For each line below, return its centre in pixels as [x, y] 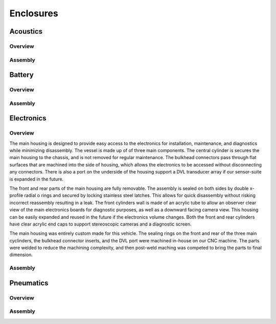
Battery [22, 75]
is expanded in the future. [37, 179]
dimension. [21, 255]
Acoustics [26, 31]
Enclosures [34, 13]
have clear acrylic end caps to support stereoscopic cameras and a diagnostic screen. [100, 224]
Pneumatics [29, 283]
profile [16, 195]
